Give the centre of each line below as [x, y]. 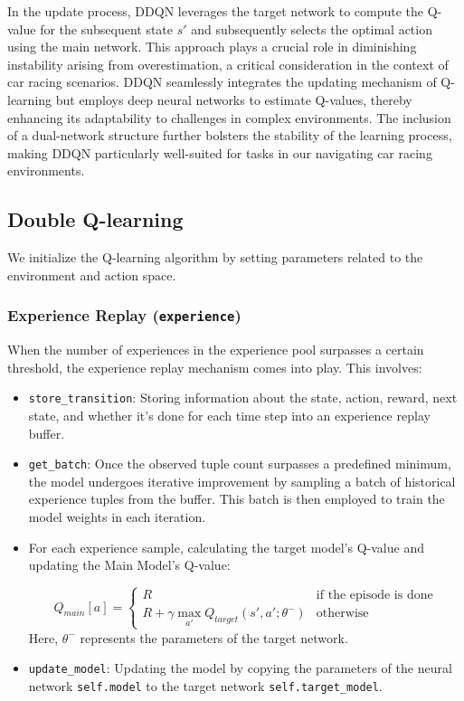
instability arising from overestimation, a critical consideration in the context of [228, 64]
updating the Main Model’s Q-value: [129, 565]
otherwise [342, 614]
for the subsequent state [107, 28]
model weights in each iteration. [117, 516]
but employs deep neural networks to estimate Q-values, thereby [234, 99]
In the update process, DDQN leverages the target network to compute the [216, 11]
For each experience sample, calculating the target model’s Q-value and [226, 547]
